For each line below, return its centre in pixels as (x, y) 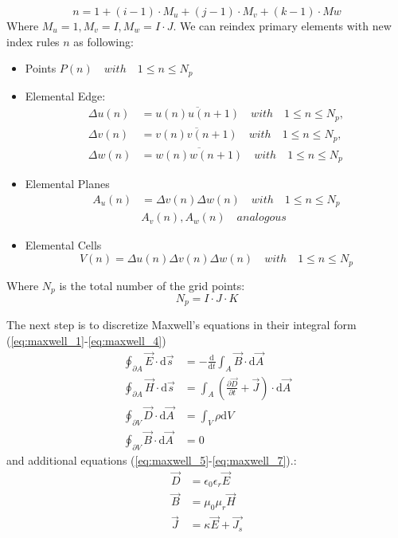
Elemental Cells (63, 245)
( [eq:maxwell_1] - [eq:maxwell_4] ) (86, 340)
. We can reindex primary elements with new (282, 26)
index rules (33, 41)
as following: (103, 41)
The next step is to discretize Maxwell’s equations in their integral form (181, 325)
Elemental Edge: (65, 95)
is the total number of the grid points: (152, 285)
